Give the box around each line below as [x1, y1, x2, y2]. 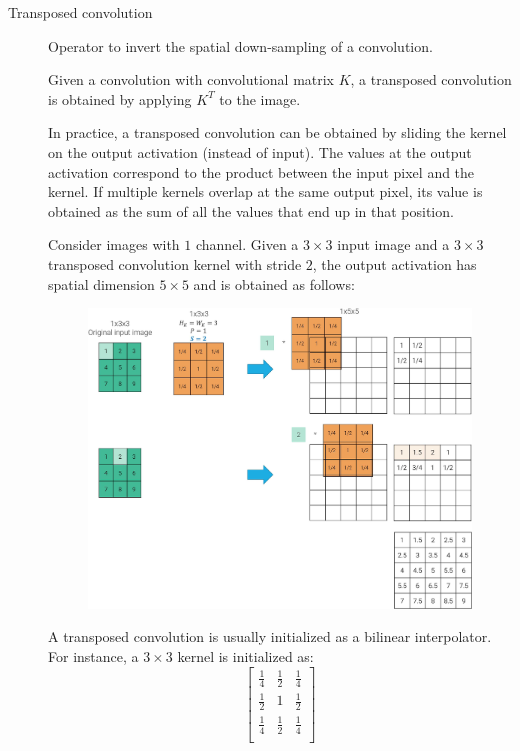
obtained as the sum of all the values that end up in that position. [48, 200, 454, 221]
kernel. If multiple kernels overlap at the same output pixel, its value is [48, 181, 483, 202]
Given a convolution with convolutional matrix [48, 69, 335, 90]
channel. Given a [195, 234, 299, 255]
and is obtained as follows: [193, 273, 355, 294]
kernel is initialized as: [177, 645, 314, 666]
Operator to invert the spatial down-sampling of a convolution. [48, 35, 433, 56]
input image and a [337, 234, 450, 255]
